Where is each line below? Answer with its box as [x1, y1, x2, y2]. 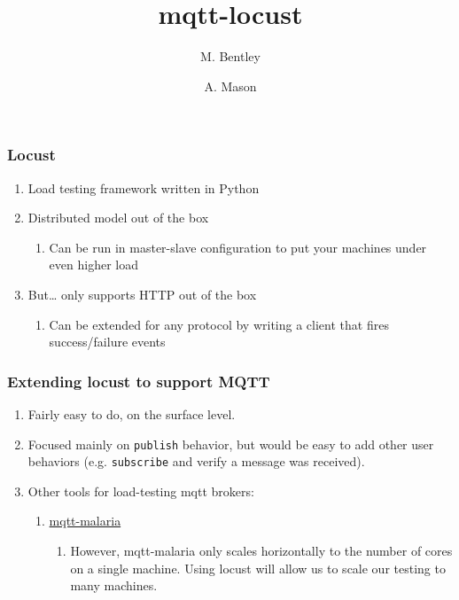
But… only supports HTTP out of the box [27, 284, 257, 303]
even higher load [49, 255, 138, 274]
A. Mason [204, 76, 257, 95]
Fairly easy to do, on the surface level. [27, 404, 236, 423]
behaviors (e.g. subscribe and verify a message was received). [27, 452, 365, 471]
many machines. [70, 576, 158, 595]
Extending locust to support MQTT [7, 370, 270, 392]
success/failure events [49, 332, 166, 351]
